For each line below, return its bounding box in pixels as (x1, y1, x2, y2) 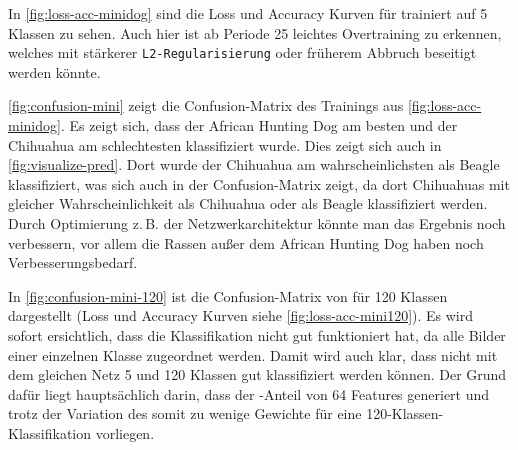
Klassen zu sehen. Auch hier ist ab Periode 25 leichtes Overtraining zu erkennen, (8, 22, 502, 43)
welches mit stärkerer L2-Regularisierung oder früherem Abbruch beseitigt (8, 42, 477, 63)
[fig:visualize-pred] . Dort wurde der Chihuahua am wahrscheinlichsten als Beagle (8, 154, 500, 175)
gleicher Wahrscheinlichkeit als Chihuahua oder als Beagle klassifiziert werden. (8, 193, 488, 214)
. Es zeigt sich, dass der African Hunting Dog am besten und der (60, 115, 458, 136)
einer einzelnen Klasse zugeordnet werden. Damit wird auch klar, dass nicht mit (8, 344, 498, 365)
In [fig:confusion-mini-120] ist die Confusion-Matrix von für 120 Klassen (8, 285, 448, 306)
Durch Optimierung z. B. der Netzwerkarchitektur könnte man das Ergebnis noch (8, 213, 506, 233)
